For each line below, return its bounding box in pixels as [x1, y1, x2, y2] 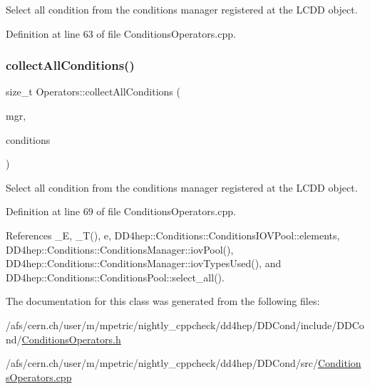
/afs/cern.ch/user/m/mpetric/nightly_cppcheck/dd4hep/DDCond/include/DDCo [6, 317, 364, 332]
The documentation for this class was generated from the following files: [6, 294, 320, 308]
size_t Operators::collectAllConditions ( [6, 84, 180, 99]
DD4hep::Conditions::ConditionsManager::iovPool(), [6, 242, 234, 256]
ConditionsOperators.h [21, 331, 121, 346]
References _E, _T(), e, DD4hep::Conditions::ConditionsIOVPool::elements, [6, 227, 340, 242]
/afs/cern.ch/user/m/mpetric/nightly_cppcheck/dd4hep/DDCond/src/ [6, 356, 318, 370]
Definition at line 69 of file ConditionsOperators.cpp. [6, 204, 236, 219]
